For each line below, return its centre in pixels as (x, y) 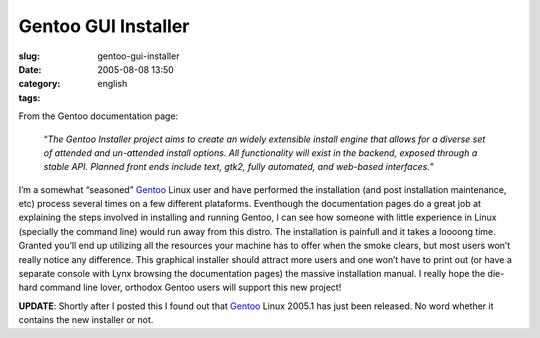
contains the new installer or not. (86, 320)
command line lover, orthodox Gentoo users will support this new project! (190, 287)
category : (39, 84)
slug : (29, 56)
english (112, 84)
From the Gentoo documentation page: (98, 116)
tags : (29, 97)
